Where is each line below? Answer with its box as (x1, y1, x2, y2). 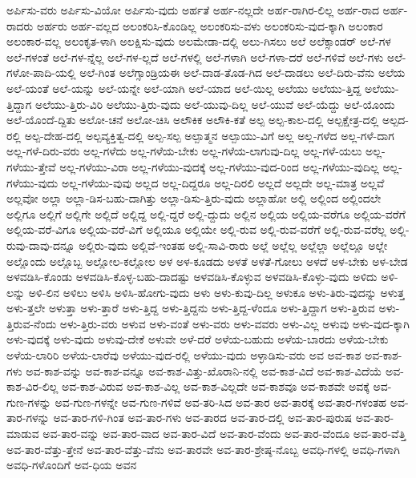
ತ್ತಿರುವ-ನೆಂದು (6, 315, 57, 331)
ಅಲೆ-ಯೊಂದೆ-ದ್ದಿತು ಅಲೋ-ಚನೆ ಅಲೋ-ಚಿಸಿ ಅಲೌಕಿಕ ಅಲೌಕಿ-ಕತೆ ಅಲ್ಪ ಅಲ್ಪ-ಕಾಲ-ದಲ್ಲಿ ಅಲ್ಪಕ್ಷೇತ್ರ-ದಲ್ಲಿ (6, 111, 379, 128)
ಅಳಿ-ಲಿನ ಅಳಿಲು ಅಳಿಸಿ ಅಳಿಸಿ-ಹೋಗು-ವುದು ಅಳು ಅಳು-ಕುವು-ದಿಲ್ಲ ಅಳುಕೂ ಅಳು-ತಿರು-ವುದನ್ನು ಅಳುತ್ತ (28, 283, 405, 300)
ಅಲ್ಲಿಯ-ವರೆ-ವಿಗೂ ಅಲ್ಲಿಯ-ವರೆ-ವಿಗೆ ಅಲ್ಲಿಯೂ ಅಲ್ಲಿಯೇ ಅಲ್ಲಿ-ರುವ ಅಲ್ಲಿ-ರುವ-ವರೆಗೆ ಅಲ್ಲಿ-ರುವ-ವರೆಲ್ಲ (6, 221, 386, 238)
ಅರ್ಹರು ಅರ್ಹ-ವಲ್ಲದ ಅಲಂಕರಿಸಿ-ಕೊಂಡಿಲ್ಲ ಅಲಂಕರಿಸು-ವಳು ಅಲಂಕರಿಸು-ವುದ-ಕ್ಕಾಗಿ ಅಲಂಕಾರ (36, 17, 383, 34)
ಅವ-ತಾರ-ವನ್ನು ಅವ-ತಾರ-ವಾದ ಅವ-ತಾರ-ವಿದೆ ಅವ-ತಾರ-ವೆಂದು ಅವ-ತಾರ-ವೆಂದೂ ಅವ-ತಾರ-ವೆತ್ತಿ (42, 425, 406, 442)
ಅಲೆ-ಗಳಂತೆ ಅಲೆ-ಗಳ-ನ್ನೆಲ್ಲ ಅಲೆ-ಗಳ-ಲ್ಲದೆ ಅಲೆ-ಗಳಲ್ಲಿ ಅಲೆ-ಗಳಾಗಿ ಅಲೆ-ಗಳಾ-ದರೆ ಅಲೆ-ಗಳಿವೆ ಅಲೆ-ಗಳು (6, 48, 384, 65)
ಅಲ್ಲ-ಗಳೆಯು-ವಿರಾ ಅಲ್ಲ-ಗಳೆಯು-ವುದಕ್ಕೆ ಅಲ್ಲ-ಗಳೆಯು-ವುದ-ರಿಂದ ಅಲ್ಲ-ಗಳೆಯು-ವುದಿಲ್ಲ (59, 158, 379, 175)
